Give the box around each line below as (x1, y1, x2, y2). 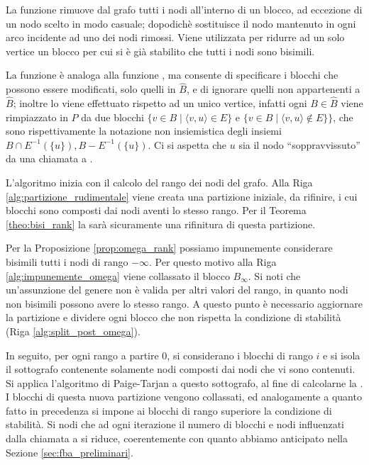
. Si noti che (248, 268, 301, 283)
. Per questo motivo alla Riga (149, 254, 277, 269)
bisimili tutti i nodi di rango (6, 254, 128, 269)
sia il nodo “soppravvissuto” (238, 137, 360, 152)
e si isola (323, 347, 360, 362)
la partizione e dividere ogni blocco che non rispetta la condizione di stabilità (6, 310, 341, 325)
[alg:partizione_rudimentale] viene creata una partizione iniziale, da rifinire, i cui (6, 189, 358, 203)
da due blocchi (81, 109, 144, 124)
